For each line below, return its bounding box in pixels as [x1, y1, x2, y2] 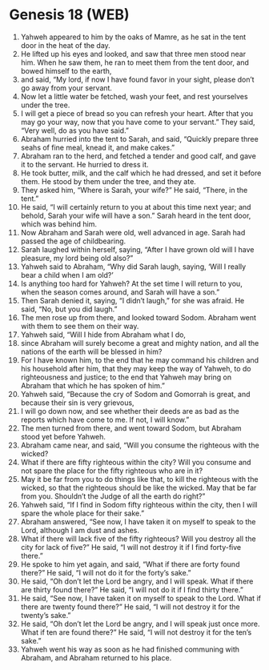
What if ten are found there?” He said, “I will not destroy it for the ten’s [20, 627, 252, 637]
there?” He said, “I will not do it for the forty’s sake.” [20, 568, 191, 577]
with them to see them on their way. [20, 321, 139, 331]
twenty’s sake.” [20, 610, 71, 620]
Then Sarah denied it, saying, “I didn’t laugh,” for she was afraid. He [20, 295, 245, 305]
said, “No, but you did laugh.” [20, 304, 118, 314]
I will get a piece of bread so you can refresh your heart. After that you [20, 108, 254, 118]
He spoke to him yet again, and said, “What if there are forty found [20, 559, 240, 569]
